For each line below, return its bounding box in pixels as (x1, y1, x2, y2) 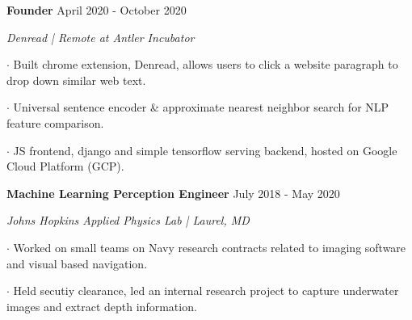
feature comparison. (6, 114, 104, 131)
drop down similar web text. (6, 71, 146, 88)
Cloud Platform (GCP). (6, 158, 124, 175)
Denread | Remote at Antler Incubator (6, 28, 195, 45)
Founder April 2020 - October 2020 (6, 2, 187, 18)
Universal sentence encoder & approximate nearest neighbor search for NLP (13, 99, 389, 116)
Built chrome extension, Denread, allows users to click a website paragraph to (13, 56, 398, 73)
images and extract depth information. (6, 297, 197, 314)
